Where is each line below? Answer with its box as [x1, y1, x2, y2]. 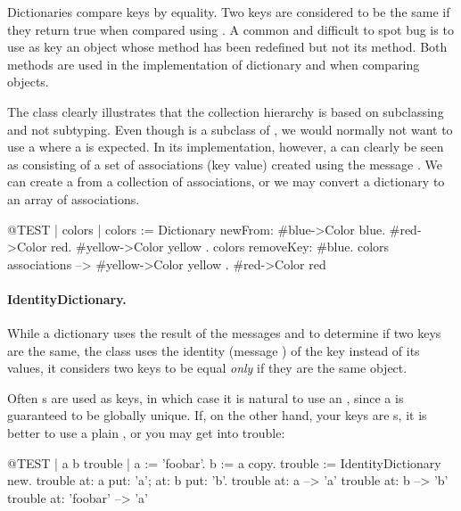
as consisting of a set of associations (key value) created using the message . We [7, 154, 442, 173]
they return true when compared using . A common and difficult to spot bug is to [7, 20, 454, 38]
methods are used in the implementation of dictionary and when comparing [7, 54, 420, 73]
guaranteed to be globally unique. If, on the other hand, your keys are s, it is [7, 406, 427, 424]
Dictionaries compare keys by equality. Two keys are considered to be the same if [7, 3, 450, 21]
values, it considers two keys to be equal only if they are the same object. [7, 359, 407, 377]
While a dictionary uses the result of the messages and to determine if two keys [7, 324, 441, 342]
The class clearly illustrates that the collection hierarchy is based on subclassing [7, 102, 444, 120]
